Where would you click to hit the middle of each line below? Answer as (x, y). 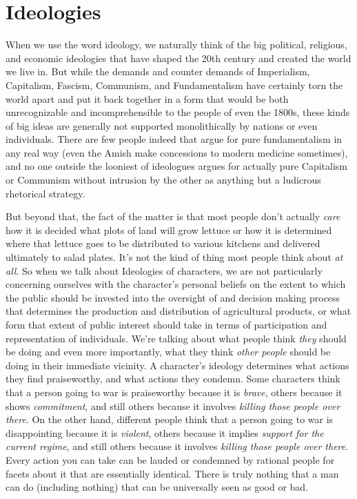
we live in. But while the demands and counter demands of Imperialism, (158, 71)
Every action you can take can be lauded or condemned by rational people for (170, 459)
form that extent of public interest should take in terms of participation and (166, 324)
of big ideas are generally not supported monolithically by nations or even (162, 125)
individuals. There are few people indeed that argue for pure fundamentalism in (174, 139)
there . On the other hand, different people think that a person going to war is (170, 419)
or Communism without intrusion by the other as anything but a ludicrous (163, 180)
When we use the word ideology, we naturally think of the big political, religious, (176, 45)
